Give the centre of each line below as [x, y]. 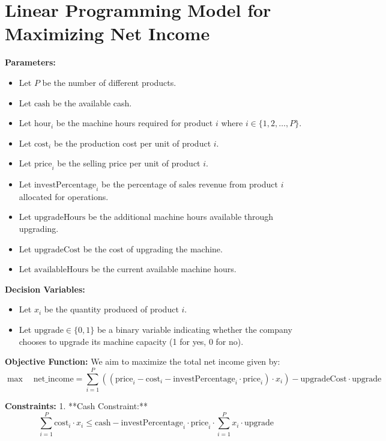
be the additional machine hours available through [181, 217]
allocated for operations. [64, 196]
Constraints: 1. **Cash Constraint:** [76, 405]
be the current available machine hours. [164, 269]
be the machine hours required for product [134, 123]
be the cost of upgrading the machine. [153, 248]
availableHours [61, 270]
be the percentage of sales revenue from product [190, 184]
